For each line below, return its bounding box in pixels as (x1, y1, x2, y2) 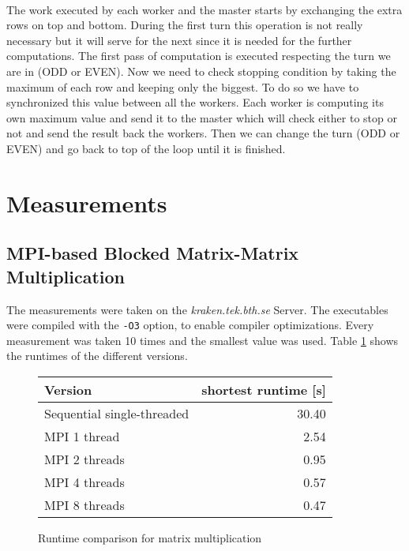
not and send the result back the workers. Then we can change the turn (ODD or (6, 125, 400, 141)
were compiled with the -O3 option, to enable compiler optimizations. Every (6, 317, 374, 333)
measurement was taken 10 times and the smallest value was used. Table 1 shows (6, 332, 399, 348)
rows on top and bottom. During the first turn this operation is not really (6, 17, 363, 33)
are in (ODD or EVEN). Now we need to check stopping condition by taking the (6, 62, 396, 79)
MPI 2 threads (44, 449, 125, 468)
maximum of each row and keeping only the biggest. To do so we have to (6, 78, 359, 95)
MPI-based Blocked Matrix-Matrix (6, 241, 299, 265)
